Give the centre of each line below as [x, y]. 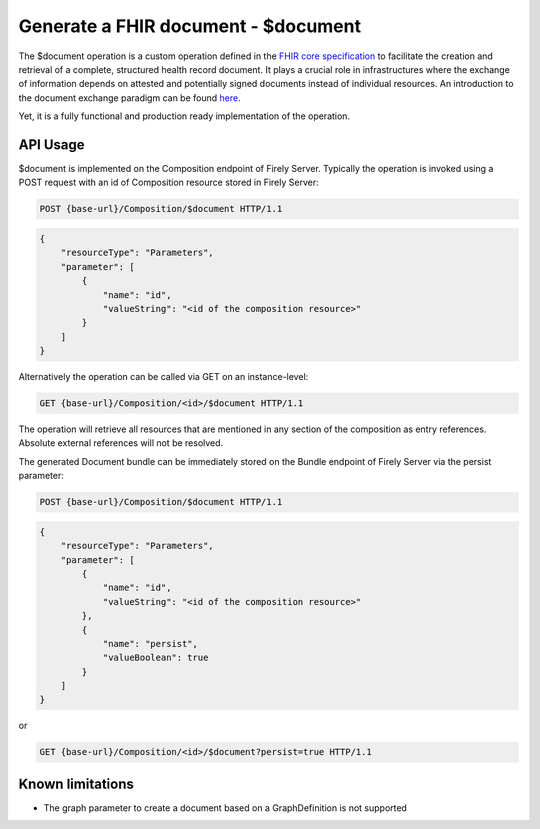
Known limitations [76, 783]
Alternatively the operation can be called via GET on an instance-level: [163, 377]
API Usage [51, 144]
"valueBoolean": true [155, 658]
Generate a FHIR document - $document [190, 26]
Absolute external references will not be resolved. [121, 443]
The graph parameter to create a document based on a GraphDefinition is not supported [225, 807]
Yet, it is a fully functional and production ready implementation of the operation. [184, 116]
